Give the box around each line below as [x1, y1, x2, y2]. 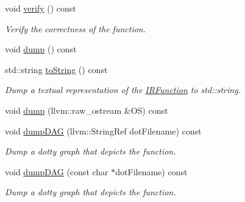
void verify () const [5, 2, 76, 14]
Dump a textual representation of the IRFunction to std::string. [5, 83, 241, 96]
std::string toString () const [5, 63, 108, 75]
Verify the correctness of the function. [5, 22, 146, 35]
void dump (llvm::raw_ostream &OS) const [5, 103, 168, 116]
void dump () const [5, 43, 77, 55]
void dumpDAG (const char [5, 165, 108, 178]
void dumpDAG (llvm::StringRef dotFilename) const [5, 124, 202, 137]
